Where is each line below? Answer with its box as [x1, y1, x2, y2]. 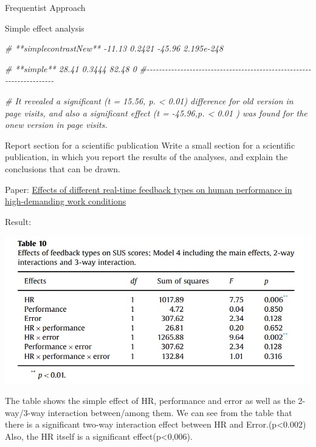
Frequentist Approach [5, 1, 86, 13]
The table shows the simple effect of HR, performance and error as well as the [5, 394, 295, 406]
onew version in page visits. [5, 118, 108, 131]
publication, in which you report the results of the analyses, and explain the [5, 150, 288, 163]
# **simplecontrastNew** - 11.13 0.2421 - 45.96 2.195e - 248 [5, 42, 224, 55]
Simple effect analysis [5, 21, 84, 34]
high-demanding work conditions [5, 195, 126, 207]
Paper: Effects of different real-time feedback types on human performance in [5, 183, 292, 195]
